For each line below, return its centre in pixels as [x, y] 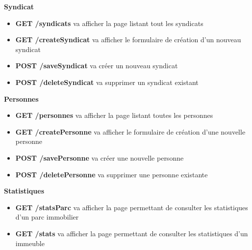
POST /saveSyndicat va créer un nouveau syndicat [97, 66]
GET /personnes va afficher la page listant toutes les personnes [114, 115]
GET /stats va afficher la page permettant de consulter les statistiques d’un [132, 233]
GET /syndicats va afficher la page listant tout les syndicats [109, 23]
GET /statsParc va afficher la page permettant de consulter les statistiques [132, 207]
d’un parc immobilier [47, 217]
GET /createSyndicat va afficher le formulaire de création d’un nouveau [128, 40]
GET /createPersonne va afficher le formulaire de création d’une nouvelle [130, 131]
